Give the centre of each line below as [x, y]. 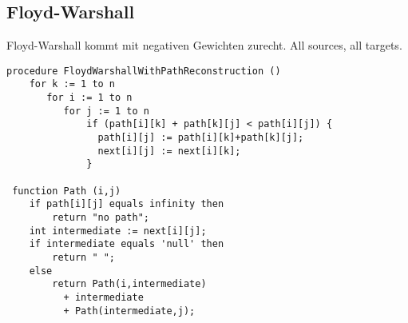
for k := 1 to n [72, 84]
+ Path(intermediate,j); [129, 311]
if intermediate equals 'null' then [127, 244]
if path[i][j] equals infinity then [127, 204]
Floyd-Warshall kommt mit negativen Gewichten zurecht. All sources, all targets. [204, 45]
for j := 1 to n [106, 111]
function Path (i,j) [67, 191]
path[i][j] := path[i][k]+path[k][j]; [201, 138]
